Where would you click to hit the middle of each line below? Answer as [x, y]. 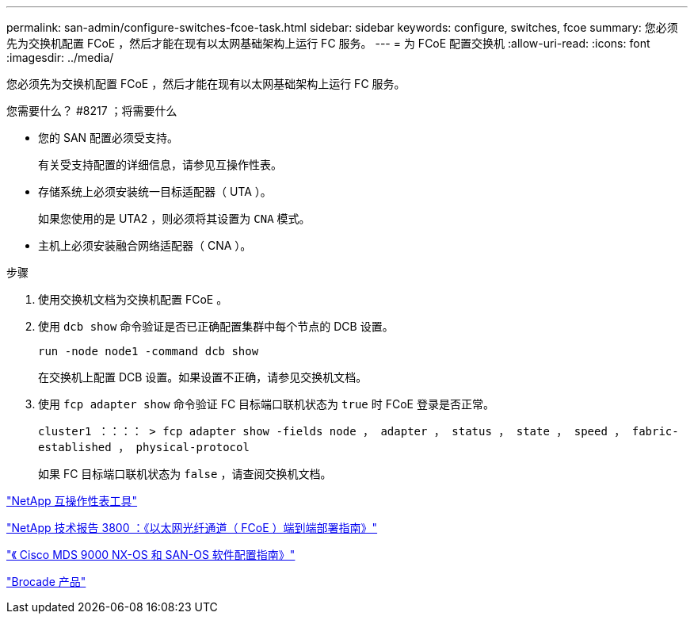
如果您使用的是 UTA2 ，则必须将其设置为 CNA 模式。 [174, 218]
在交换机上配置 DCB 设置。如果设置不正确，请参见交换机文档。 [203, 377]
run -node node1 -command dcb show [149, 351]
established [75, 447]
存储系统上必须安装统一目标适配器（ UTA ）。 [155, 191]
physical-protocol [193, 447]
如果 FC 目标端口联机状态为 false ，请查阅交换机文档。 [185, 474]
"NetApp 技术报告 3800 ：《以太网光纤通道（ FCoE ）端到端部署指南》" [192, 528]
